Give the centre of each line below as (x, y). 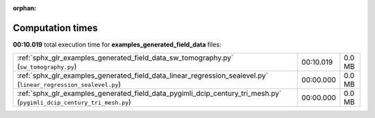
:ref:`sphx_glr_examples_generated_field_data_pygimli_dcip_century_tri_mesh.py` (149, 94)
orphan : (25, 8)
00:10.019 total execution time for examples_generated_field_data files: (117, 44)
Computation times (55, 28)
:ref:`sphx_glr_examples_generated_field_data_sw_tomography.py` (125, 58)
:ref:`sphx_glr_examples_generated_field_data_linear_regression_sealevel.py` (143, 76)
